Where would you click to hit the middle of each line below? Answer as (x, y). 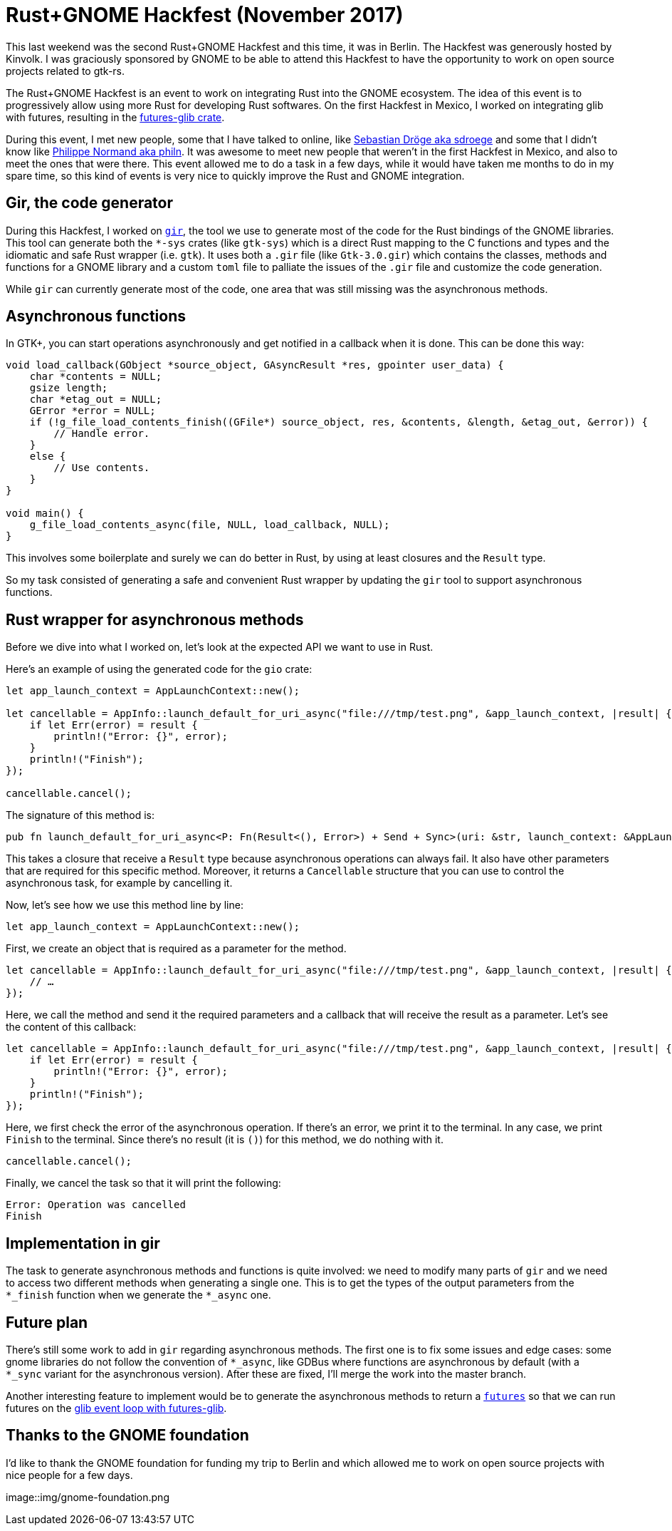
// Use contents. (102, 468)
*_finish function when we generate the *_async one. (138, 1295)
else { (48, 457)
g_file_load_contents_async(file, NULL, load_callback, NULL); (210, 525)
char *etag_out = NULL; (96, 399)
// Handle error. (102, 434)
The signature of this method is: (80, 815)
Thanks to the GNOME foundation (127, 1435)
